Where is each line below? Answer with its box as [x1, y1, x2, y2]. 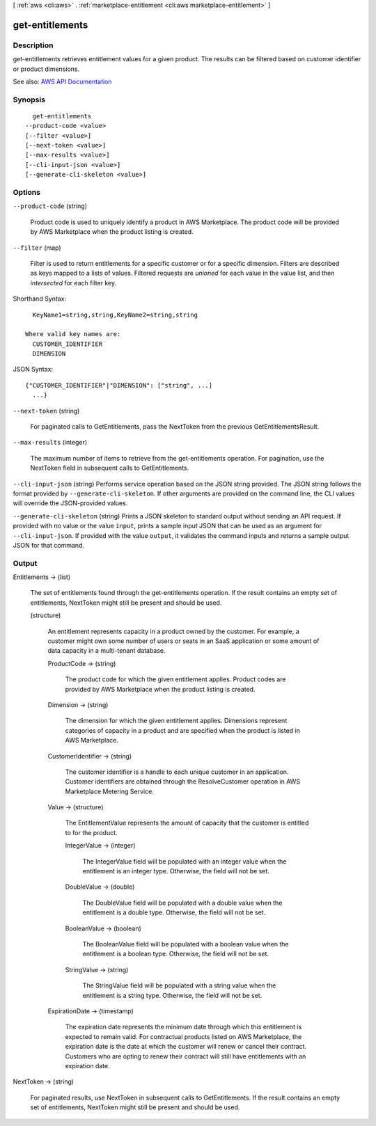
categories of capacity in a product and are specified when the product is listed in [65, 726, 301, 734]
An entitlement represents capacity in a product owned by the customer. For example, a [47, 627, 299, 635]
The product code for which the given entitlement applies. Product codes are [65, 675, 286, 683]
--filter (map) [13, 244, 62, 252]
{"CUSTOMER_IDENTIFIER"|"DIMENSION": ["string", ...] [25, 381, 212, 389]
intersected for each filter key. [30, 278, 117, 287]
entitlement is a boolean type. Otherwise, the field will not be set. [82, 950, 269, 958]
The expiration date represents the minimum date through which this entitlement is [65, 1023, 302, 1031]
